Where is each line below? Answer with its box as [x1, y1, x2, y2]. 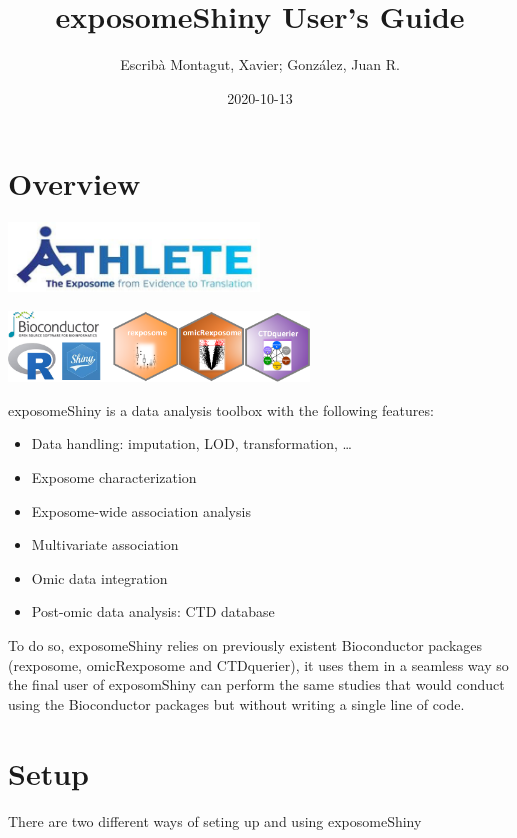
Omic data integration [31, 567, 168, 588]
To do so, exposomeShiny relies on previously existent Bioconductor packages [8, 635, 483, 656]
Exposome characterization [31, 467, 197, 488]
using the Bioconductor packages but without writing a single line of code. [8, 693, 465, 714]
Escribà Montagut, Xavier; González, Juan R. [120, 54, 400, 75]
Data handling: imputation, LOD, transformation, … [31, 433, 352, 454]
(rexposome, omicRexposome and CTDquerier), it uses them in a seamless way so [8, 654, 509, 675]
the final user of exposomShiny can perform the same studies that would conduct [8, 674, 505, 695]
